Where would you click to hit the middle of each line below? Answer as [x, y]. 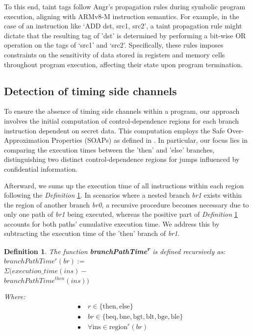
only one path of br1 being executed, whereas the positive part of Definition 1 [121, 214]
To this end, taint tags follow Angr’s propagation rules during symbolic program [125, 6]
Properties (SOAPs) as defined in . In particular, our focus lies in [149, 140]
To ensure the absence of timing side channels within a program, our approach [122, 111]
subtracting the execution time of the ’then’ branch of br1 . [92, 233]
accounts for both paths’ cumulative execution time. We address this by [112, 223]
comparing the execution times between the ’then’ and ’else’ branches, [109, 149]
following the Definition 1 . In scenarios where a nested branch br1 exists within [123, 195]
